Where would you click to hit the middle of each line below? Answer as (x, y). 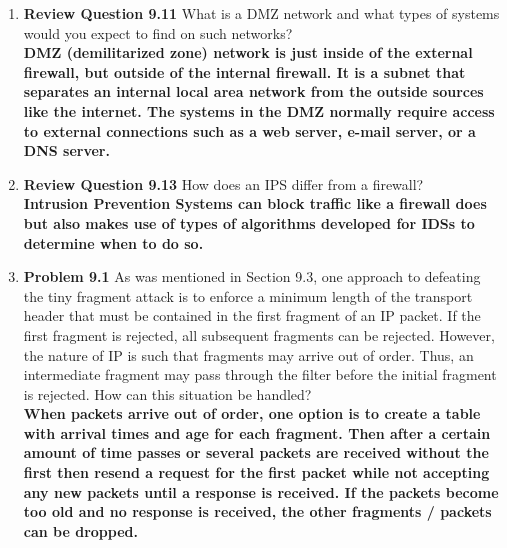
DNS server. (66, 150)
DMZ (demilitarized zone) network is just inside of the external (248, 52)
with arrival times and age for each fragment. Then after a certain (257, 432)
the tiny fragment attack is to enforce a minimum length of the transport (248, 295)
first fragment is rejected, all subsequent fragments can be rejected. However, (259, 334)
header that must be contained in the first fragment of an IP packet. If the (252, 315)
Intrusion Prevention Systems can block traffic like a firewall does (255, 203)
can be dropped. (80, 530)
